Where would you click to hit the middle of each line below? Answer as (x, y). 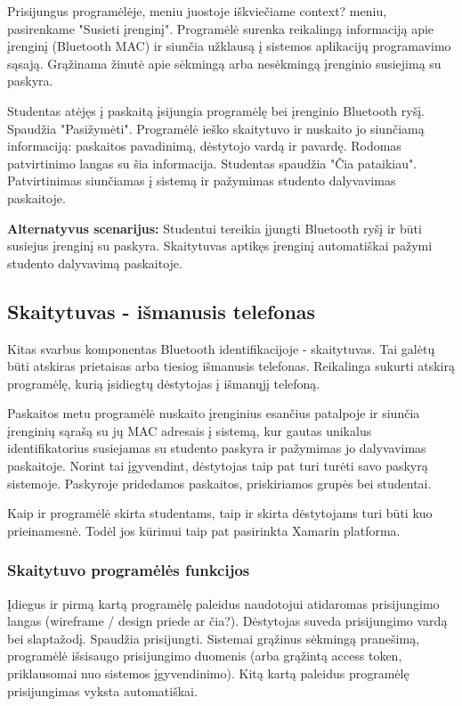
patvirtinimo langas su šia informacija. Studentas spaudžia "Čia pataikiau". (212, 163)
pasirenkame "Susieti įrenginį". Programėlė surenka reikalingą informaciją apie (221, 28)
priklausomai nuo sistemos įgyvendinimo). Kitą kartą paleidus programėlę (208, 673)
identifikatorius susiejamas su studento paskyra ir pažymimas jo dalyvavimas (217, 448)
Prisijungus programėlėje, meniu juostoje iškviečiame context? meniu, (197, 11)
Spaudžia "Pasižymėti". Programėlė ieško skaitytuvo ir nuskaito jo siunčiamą (216, 128)
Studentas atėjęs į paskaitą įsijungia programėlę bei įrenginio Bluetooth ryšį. (216, 110)
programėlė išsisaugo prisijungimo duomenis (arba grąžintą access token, (205, 656)
